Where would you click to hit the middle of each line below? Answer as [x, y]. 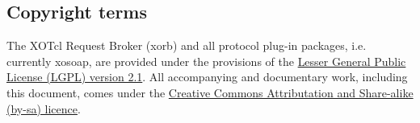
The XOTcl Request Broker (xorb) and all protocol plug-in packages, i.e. [187, 45]
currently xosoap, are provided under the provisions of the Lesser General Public [206, 61]
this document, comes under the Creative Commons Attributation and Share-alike [210, 92]
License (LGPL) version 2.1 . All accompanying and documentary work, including [207, 77]
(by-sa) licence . [44, 108]
